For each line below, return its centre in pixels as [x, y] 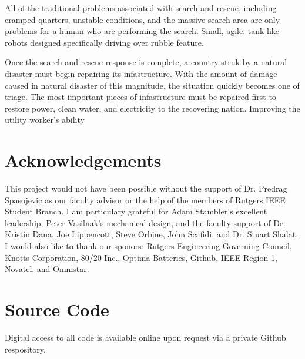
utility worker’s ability [45, 120]
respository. [25, 349]
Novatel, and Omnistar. [47, 269]
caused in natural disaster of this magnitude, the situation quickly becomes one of [152, 85]
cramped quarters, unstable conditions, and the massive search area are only [143, 19]
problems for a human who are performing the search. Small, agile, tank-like [142, 31]
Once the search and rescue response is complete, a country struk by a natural [146, 62]
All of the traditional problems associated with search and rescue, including [141, 8]
